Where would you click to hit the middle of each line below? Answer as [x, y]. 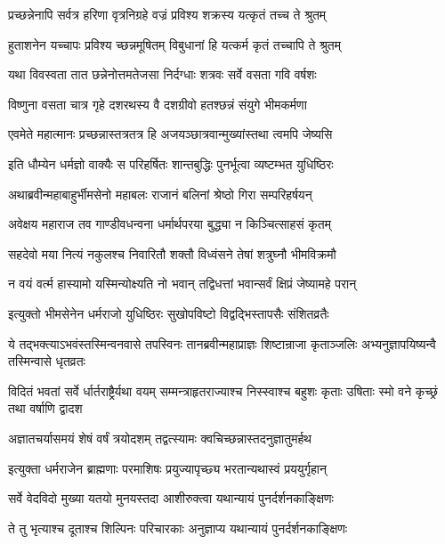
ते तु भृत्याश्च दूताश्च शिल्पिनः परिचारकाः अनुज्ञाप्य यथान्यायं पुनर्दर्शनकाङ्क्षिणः [178, 528]
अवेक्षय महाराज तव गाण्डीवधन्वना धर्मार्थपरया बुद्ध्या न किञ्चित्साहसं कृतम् [170, 224]
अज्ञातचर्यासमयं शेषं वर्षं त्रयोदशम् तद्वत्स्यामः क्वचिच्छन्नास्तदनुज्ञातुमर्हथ [160, 438]
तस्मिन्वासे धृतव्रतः [47, 361]
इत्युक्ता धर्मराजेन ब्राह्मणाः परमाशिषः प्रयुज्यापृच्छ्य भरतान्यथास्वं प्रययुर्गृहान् [167, 468]
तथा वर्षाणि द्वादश [45, 408]
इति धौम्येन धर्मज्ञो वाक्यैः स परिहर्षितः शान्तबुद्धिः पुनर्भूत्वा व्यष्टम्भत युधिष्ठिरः [171, 163]
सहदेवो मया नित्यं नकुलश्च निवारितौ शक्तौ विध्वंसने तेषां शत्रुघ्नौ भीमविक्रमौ [172, 253]
